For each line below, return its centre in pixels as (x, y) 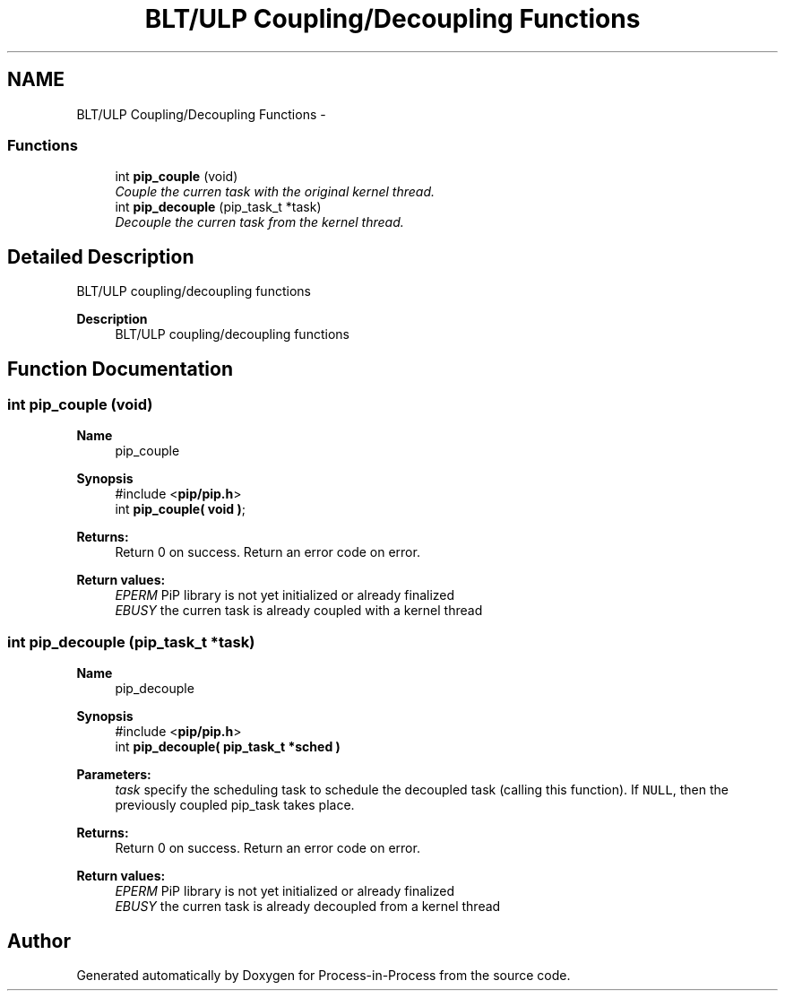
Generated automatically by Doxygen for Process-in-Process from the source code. (323, 975)
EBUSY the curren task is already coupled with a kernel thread (299, 611)
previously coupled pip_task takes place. (235, 805)
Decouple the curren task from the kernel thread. (259, 222)
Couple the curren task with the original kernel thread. (275, 192)
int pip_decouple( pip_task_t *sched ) (228, 747)
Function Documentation (120, 369)
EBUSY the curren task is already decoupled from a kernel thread (308, 907)
